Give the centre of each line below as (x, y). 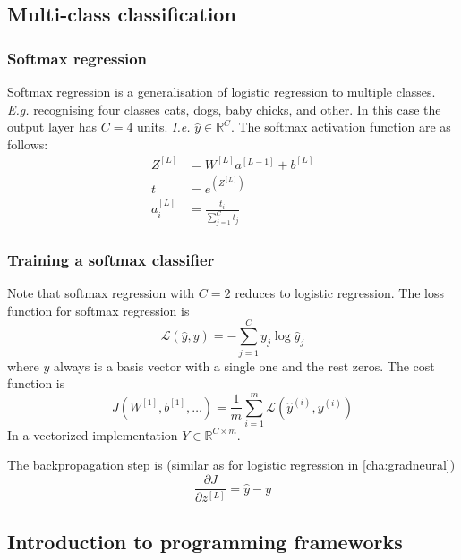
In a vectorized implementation (93, 434)
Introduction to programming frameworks (205, 541)
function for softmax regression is (98, 310)
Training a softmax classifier (111, 259)
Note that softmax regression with (101, 293)
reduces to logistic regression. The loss (339, 293)
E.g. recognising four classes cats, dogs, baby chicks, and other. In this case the (224, 109)
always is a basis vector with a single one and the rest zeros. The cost (244, 365)
